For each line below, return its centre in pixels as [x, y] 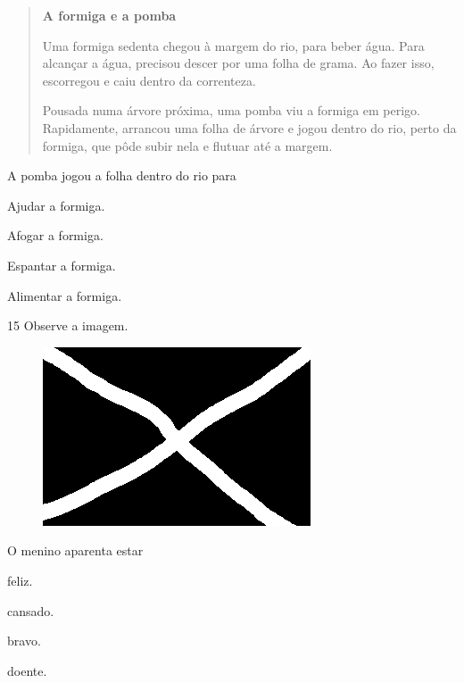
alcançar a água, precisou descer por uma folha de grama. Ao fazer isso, [238, 63]
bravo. [24, 641]
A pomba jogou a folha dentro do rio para [122, 175]
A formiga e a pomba [109, 15]
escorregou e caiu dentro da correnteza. [149, 80]
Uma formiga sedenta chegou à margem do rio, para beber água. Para [233, 45]
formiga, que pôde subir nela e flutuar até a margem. [187, 145]
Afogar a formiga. [55, 235]
